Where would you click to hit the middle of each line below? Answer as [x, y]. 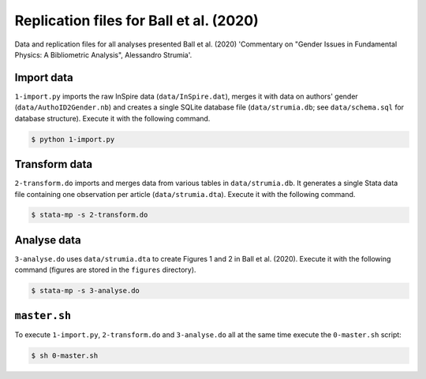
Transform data [54, 164]
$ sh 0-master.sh [65, 355]
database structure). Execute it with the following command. [112, 118]
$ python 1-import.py [73, 139]
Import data [44, 78]
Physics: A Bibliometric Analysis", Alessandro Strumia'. [103, 54]
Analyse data [48, 240]
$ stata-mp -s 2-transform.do [90, 215]
